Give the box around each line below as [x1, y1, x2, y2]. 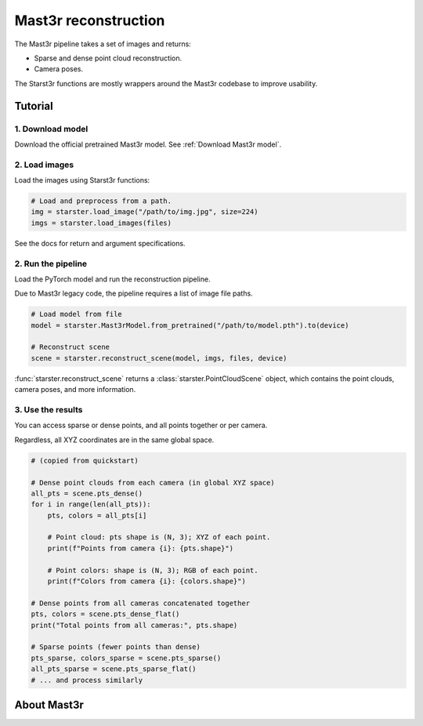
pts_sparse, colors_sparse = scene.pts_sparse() [31, 653, 222, 662]
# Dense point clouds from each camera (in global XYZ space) [31, 478, 275, 487]
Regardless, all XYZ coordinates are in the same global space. [14, 435, 215, 445]
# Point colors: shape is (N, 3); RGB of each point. [47, 565, 258, 575]
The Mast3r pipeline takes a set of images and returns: [14, 39, 191, 49]
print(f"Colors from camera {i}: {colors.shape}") [47, 577, 246, 586]
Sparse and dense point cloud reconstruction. [34, 53, 183, 63]
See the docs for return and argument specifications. [14, 238, 186, 248]
